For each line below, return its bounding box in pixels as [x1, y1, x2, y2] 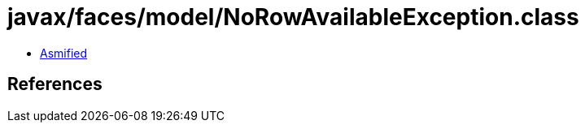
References [7, 74, 103, 95]
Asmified [40, 45, 88, 60]
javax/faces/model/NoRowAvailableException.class [7, 3, 579, 31]
